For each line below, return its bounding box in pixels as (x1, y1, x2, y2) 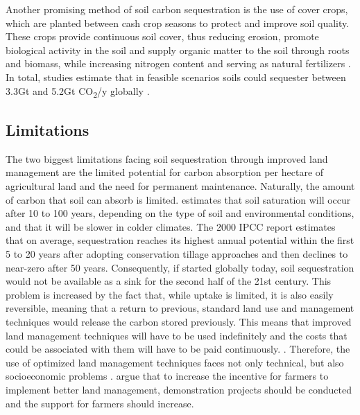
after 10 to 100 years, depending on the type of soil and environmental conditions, (6, 206, 354, 220)
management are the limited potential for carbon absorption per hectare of (6, 165, 324, 179)
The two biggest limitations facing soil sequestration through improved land (6, 151, 328, 166)
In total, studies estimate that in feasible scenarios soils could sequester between (6, 69, 346, 84)
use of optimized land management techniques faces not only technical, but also (6, 355, 344, 369)
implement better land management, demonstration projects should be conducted (6, 382, 352, 396)
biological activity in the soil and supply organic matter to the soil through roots (6, 42, 350, 57)
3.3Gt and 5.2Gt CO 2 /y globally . (6, 83, 150, 100)
